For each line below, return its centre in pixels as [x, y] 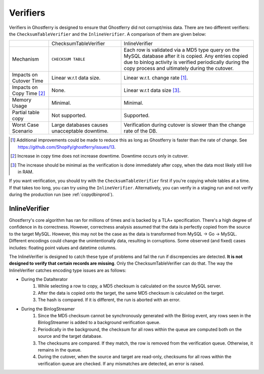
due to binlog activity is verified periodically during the [187, 62]
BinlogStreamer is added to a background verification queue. [99, 323]
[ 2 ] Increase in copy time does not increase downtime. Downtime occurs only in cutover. [100, 156]
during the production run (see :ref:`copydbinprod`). [61, 195]
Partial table [26, 113]
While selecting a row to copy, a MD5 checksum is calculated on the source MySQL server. [130, 286]
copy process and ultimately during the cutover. [179, 69]
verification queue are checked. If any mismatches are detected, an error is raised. [121, 363]
